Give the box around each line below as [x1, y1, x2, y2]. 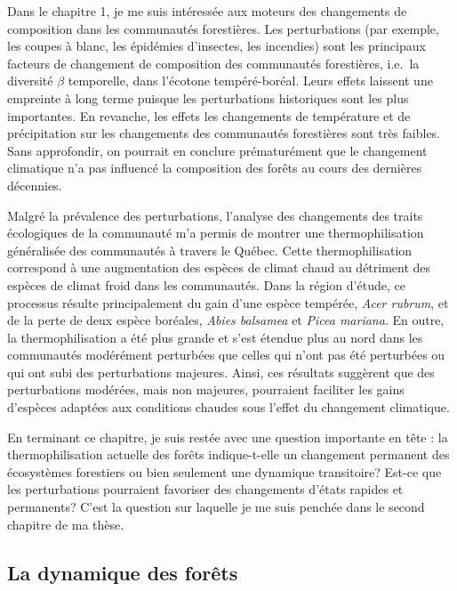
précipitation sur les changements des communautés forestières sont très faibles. [7, 124, 441, 142]
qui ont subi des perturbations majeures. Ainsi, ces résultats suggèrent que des [7, 362, 435, 381]
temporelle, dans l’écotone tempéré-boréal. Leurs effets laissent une [68, 71, 433, 90]
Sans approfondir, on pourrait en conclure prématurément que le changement [7, 141, 428, 159]
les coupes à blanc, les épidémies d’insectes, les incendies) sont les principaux [7, 36, 426, 55]
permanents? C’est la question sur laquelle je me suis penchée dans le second [7, 498, 425, 516]
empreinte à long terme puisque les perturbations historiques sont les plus [7, 88, 409, 107]
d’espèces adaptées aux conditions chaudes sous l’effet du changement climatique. [7, 398, 450, 417]
